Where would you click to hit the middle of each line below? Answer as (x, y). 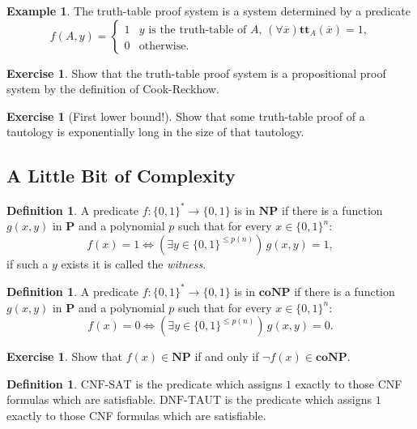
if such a (28, 263)
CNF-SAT (106, 385)
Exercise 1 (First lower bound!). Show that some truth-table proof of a (186, 116)
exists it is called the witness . (134, 263)
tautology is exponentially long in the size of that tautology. (155, 132)
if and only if (227, 356)
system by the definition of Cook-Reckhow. (113, 89)
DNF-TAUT (190, 401)
